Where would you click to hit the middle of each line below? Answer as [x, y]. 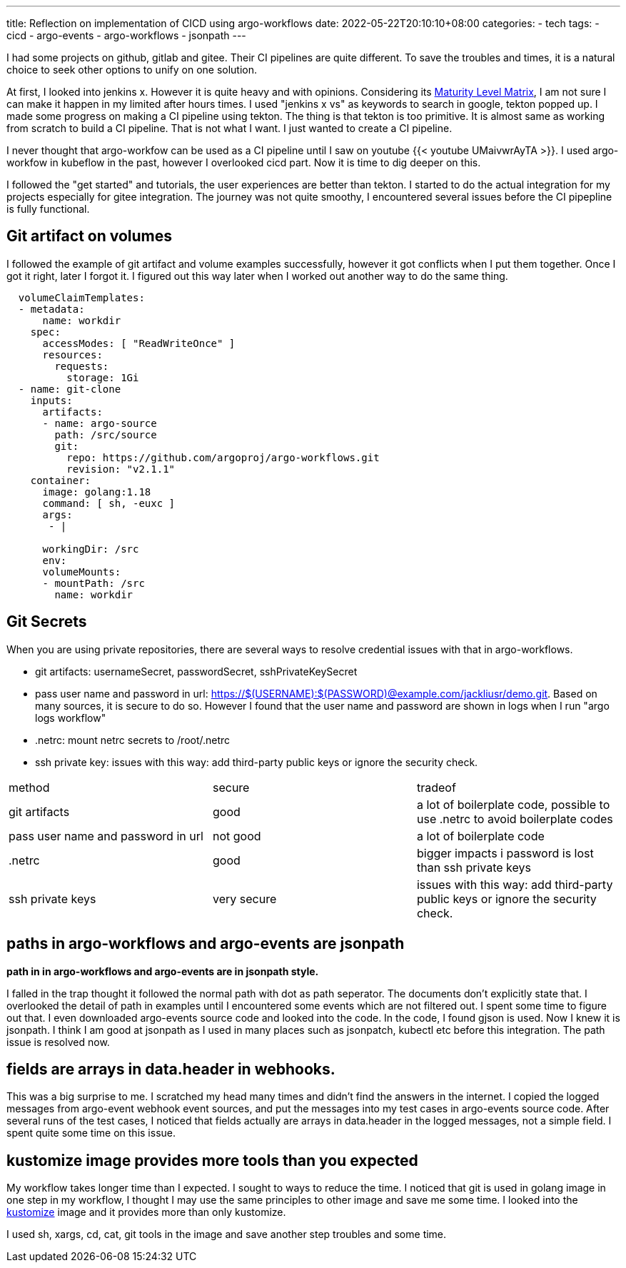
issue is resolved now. [58, 1042]
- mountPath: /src [94, 583]
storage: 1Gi [103, 377]
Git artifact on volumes [90, 236]
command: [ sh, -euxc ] [109, 503]
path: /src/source [106, 434]
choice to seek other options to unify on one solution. [132, 70]
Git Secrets [47, 622]
